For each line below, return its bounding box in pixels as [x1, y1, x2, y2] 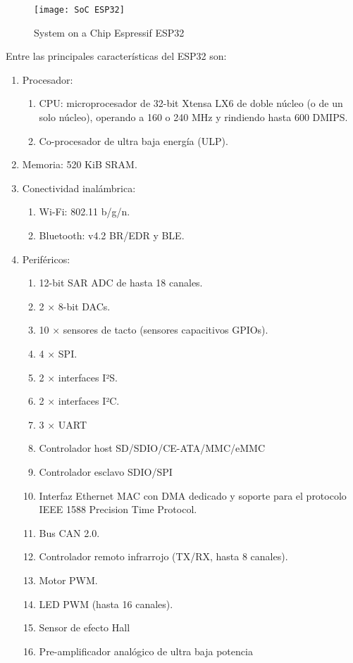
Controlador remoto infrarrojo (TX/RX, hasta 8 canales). [39, 549, 288, 564]
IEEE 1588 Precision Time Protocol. [39, 502, 197, 517]
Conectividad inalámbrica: [22, 180, 136, 195]
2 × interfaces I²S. [39, 370, 118, 384]
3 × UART [39, 417, 87, 431]
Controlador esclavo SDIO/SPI [39, 464, 173, 479]
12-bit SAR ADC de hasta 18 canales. [39, 275, 203, 290]
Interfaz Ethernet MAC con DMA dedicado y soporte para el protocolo [39, 488, 347, 503]
